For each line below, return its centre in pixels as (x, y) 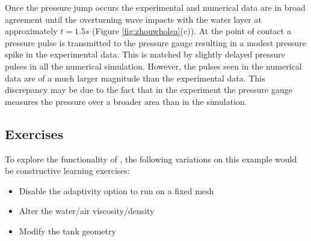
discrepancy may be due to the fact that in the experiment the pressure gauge (149, 90)
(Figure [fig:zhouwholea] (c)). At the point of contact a (192, 31)
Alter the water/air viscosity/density (87, 211)
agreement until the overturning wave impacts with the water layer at (133, 19)
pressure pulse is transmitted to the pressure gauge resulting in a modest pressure (155, 42)
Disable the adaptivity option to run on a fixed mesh (116, 190)
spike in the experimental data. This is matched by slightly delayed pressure (145, 54)
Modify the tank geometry (67, 231)
